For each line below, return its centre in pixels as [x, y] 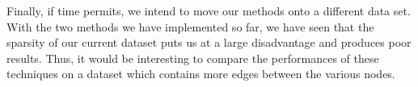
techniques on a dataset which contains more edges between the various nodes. [201, 74]
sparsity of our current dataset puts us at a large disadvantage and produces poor [209, 42]
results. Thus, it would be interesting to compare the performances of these [193, 58]
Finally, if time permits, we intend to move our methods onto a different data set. [209, 10]
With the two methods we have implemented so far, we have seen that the [190, 26]
